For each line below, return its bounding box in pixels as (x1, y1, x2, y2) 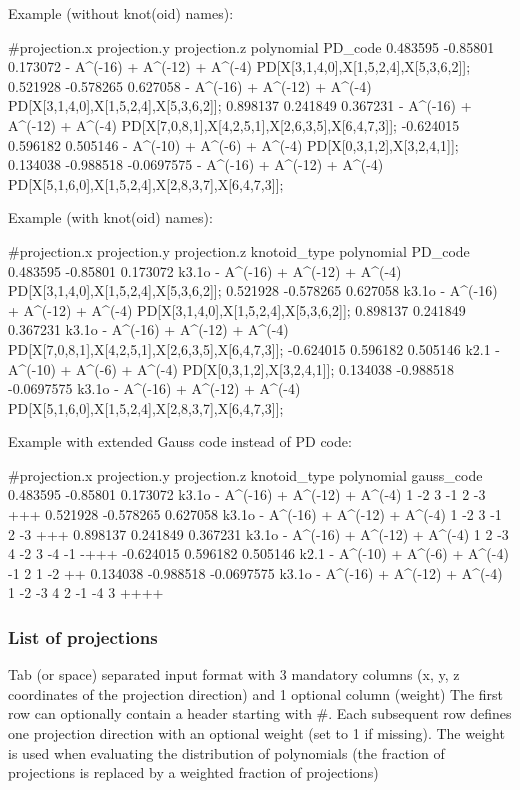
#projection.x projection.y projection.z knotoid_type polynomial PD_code (8, 240, 470, 261)
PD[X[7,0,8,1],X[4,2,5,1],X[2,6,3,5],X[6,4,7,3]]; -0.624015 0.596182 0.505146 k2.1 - (8, 338, 501, 359)
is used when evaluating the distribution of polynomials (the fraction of (8, 742, 445, 763)
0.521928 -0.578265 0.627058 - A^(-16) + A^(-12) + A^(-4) (8, 75, 372, 96)
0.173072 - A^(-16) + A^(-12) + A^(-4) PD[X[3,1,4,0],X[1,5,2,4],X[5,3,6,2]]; (8, 56, 471, 77)
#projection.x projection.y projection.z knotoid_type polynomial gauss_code (8, 464, 483, 485)
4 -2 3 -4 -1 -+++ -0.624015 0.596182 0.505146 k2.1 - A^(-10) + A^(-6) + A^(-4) (8, 543, 509, 564)
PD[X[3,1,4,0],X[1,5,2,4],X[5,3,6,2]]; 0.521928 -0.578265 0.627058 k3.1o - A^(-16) (8, 280, 498, 301)
